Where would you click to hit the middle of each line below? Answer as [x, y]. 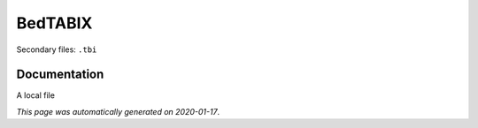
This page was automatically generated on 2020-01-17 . [118, 111]
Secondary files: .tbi [57, 49]
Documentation [60, 75]
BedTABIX [54, 23]
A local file [35, 95]
